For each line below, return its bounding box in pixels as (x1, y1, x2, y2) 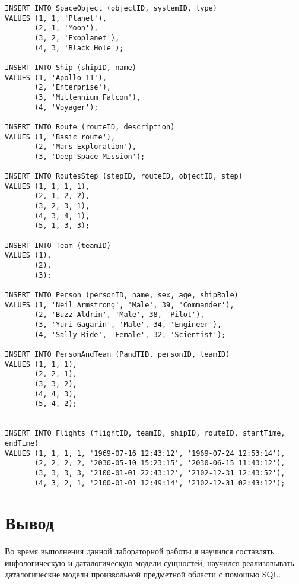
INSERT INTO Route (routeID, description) (5, 122, 175, 131)
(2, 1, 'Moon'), (34, 24, 98, 33)
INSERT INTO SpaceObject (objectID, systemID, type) (5, 4, 217, 12)
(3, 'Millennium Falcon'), (34, 93, 141, 101)
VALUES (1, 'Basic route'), (5, 132, 116, 141)
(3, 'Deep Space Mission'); (34, 152, 145, 161)
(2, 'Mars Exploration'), (34, 142, 136, 151)
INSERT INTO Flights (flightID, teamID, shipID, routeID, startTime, (5, 429, 285, 438)
